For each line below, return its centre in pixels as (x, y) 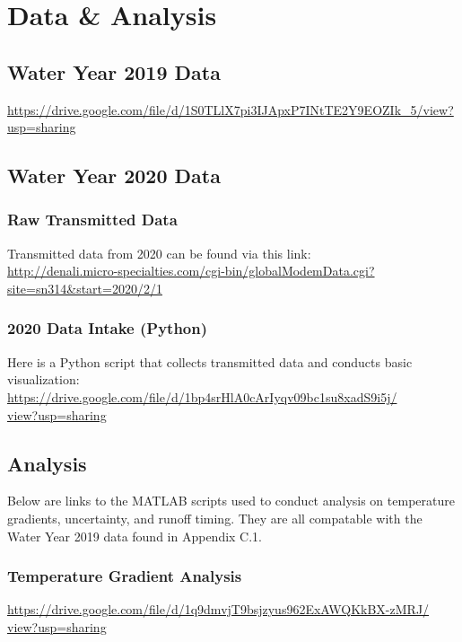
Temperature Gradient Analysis (125, 576)
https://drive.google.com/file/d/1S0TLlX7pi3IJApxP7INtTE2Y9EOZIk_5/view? (231, 109)
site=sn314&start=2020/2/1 (85, 288)
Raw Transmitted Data (92, 220)
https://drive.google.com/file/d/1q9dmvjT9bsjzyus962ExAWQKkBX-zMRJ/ (218, 609)
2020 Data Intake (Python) (108, 328)
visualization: (44, 379)
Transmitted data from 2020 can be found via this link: (159, 253)
